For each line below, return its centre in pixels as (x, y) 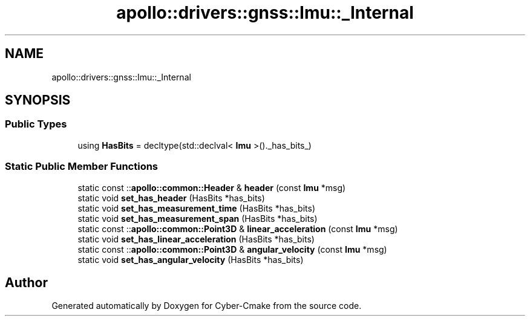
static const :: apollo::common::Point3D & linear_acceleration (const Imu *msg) (238, 229)
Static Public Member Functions (82, 167)
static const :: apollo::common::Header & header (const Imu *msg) (212, 187)
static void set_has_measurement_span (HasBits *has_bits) (198, 218)
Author (26, 282)
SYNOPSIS (38, 100)
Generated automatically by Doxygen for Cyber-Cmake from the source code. (207, 306)
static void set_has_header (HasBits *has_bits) (171, 198)
